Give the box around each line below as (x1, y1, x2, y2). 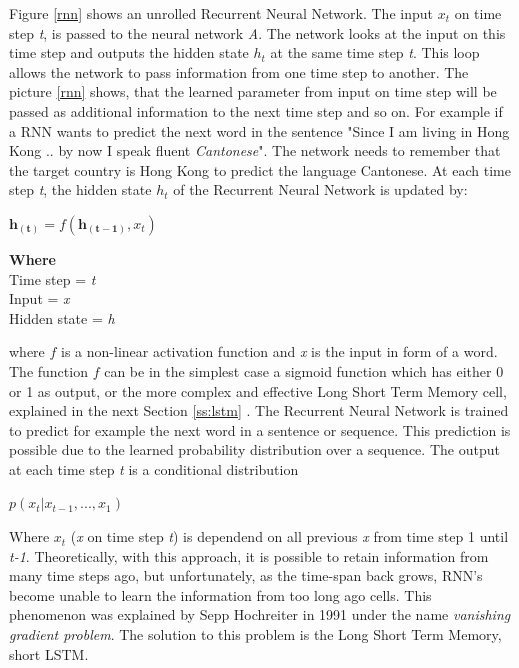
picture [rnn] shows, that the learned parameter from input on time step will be (9, 81, 497, 102)
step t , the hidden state (9, 179, 152, 200)
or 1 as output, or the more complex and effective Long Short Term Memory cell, (9, 380, 507, 401)
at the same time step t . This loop (270, 42, 480, 63)
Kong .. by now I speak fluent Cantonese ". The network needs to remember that (9, 140, 501, 161)
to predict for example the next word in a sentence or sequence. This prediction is (9, 419, 511, 440)
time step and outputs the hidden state (9, 42, 249, 63)
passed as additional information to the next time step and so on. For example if (9, 100, 503, 121)
